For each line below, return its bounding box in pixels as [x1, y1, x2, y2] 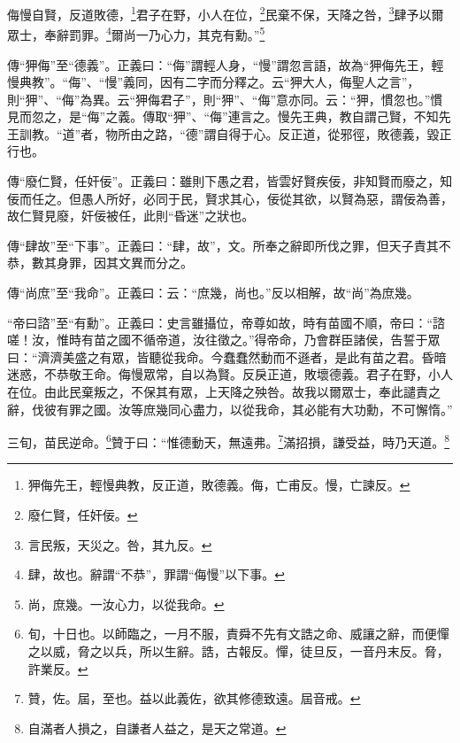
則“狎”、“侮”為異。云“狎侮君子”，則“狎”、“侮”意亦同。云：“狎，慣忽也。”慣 [7, 89, 443, 108]
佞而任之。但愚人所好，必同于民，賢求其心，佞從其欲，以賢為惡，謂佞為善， [7, 189, 453, 207]
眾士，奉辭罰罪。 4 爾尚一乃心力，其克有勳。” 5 [7, 23, 265, 43]
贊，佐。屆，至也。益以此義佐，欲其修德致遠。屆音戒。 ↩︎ [27, 689, 361, 708]
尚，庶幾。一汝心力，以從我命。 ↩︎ [27, 594, 225, 613]
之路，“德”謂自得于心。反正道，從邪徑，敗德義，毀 [142, 124, 440, 143]
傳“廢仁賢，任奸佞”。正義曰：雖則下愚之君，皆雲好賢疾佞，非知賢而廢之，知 [7, 172, 453, 190]
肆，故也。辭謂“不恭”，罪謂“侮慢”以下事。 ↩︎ [27, 565, 285, 584]
